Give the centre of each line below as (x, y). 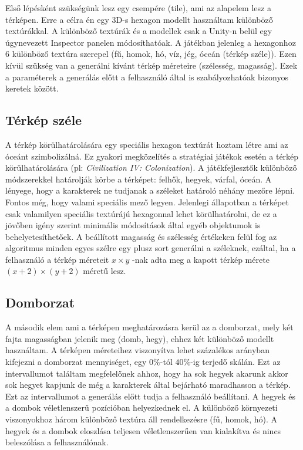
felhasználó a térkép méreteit (57, 259)
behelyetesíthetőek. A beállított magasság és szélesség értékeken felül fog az (141, 236)
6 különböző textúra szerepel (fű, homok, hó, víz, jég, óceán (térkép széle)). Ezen (151, 54)
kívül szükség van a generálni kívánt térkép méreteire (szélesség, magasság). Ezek (151, 65)
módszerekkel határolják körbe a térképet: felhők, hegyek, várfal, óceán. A (139, 179)
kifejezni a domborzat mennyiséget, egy (76, 362)
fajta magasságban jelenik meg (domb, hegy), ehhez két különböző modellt (140, 338)
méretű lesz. (105, 271)
